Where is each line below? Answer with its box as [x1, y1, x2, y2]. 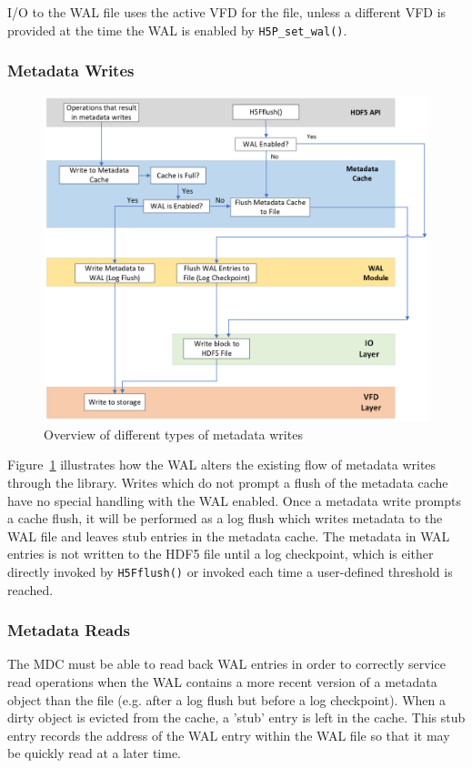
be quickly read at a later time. [7, 743, 182, 763]
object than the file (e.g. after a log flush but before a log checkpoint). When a [7, 690, 447, 709]
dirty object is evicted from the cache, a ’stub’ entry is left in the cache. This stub [7, 708, 466, 727]
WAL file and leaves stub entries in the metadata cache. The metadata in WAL [7, 526, 450, 545]
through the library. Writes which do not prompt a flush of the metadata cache [7, 473, 448, 491]
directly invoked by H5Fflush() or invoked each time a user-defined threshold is [7, 561, 453, 581]
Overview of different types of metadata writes [44, 424, 303, 443]
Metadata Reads [7, 619, 131, 642]
